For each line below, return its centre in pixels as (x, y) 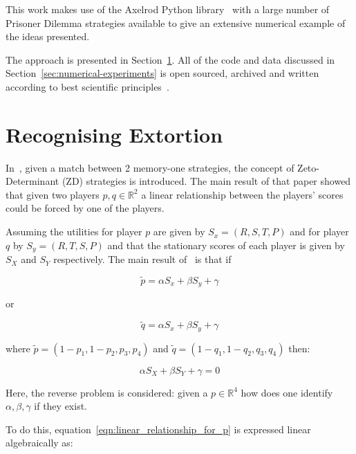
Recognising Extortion (114, 134)
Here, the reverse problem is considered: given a (107, 392)
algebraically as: (39, 443)
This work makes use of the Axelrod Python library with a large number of (168, 9)
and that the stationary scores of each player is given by (226, 245)
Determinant (32, 181)
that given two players (53, 194)
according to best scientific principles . (87, 86)
